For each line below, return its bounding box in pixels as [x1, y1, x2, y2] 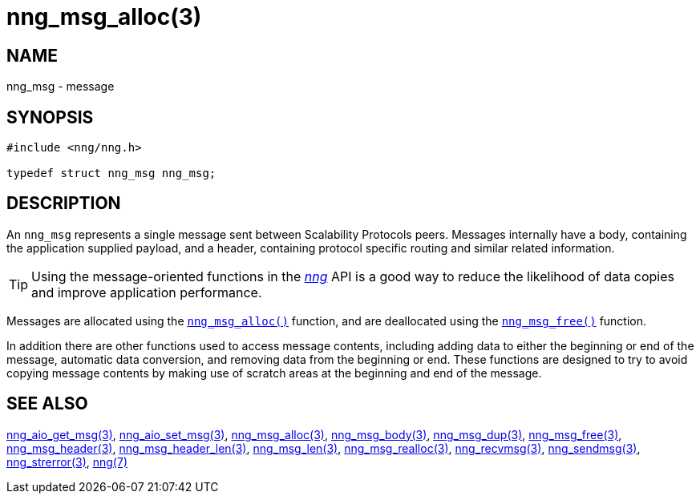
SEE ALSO [6, 393, 88, 414]
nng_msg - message [6, 79, 115, 94]
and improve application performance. [31, 284, 262, 300]
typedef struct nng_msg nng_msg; [6, 167, 216, 180]
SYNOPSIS [6, 107, 94, 127]
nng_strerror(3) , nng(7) [6, 454, 127, 469]
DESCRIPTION [6, 193, 121, 214]
